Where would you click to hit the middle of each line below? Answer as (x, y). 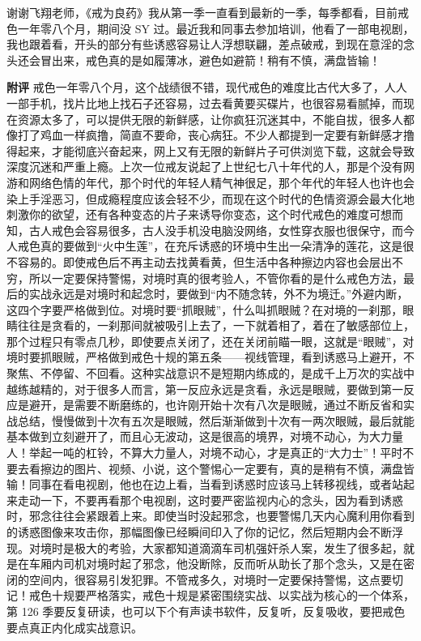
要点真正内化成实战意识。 (74, 627)
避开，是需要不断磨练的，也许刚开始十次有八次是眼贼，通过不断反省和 (216, 405)
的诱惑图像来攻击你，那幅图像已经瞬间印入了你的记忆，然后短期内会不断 (199, 532)
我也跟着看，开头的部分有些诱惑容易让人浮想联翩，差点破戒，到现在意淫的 (205, 44)
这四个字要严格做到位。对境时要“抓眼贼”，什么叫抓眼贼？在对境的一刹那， (205, 309)
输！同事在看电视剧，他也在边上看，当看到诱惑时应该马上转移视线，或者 (199, 484)
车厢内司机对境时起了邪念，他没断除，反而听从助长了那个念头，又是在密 (221, 564)
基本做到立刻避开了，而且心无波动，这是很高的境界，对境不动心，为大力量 (205, 436)
